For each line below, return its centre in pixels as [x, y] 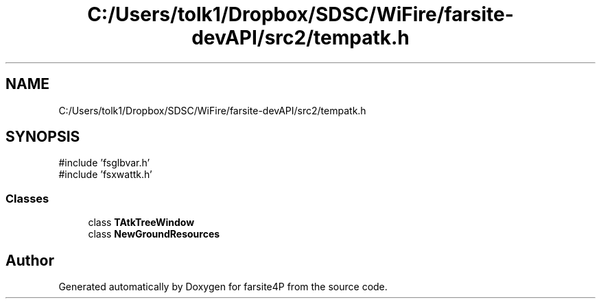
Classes [27, 198]
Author [30, 260]
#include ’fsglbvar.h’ [104, 163]
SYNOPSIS [43, 137]
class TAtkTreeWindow [141, 223]
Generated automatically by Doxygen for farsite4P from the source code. [223, 287]
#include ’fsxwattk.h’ [105, 175]
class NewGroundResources [154, 234]
